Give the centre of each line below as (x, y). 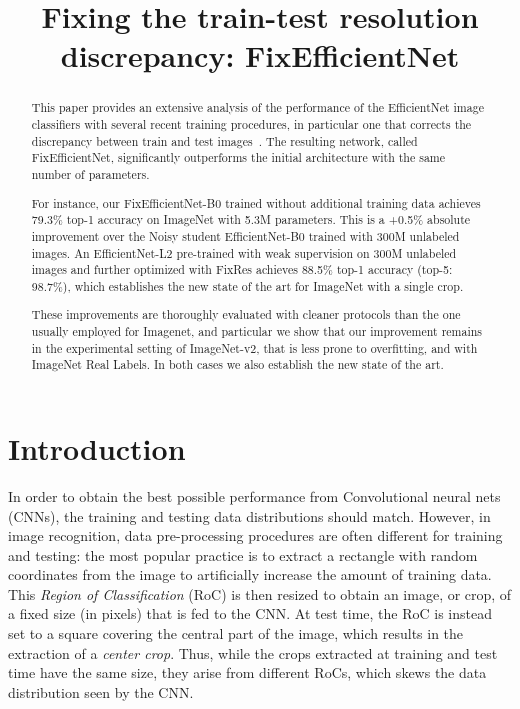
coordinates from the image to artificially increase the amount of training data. (250, 574)
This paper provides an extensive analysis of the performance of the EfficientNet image (257, 107)
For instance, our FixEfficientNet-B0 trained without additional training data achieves (256, 202)
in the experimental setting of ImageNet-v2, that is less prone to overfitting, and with (254, 347)
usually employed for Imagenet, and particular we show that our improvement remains (257, 331)
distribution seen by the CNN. (101, 691)
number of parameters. (90, 173)
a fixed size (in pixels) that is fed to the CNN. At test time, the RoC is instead (250, 613)
